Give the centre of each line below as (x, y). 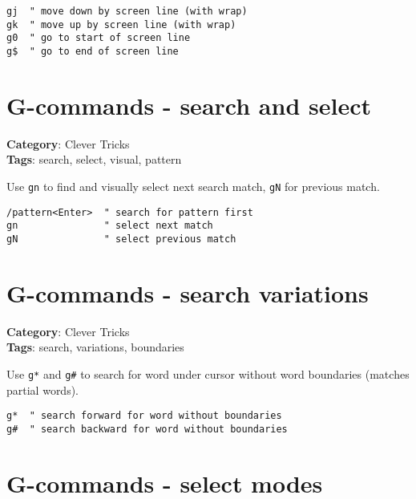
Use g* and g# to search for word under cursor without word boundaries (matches (208, 373)
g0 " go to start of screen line (99, 38)
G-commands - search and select (189, 105)
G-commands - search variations (188, 292)
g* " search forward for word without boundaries (144, 416)
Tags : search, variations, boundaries (95, 347)
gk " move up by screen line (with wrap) (121, 24)
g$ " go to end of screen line (93, 51)
